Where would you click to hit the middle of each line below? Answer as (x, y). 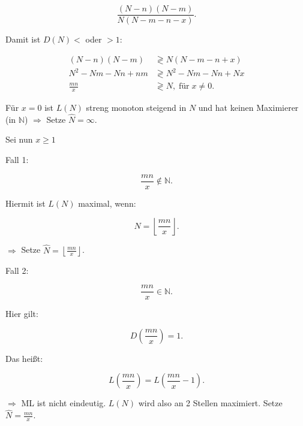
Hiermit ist (25, 203)
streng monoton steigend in (136, 108)
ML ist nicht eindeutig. (64, 403)
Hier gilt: (22, 314)
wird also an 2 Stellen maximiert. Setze (210, 403)
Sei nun (19, 139)
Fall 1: (17, 160)
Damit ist (23, 39)
